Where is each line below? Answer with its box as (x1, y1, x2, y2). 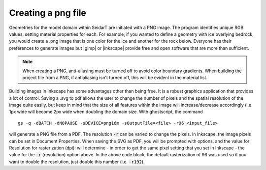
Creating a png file (9, 7, 86, 18)
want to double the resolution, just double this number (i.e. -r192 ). (9, 159, 145, 165)
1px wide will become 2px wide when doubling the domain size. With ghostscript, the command (9, 109, 203, 115)
